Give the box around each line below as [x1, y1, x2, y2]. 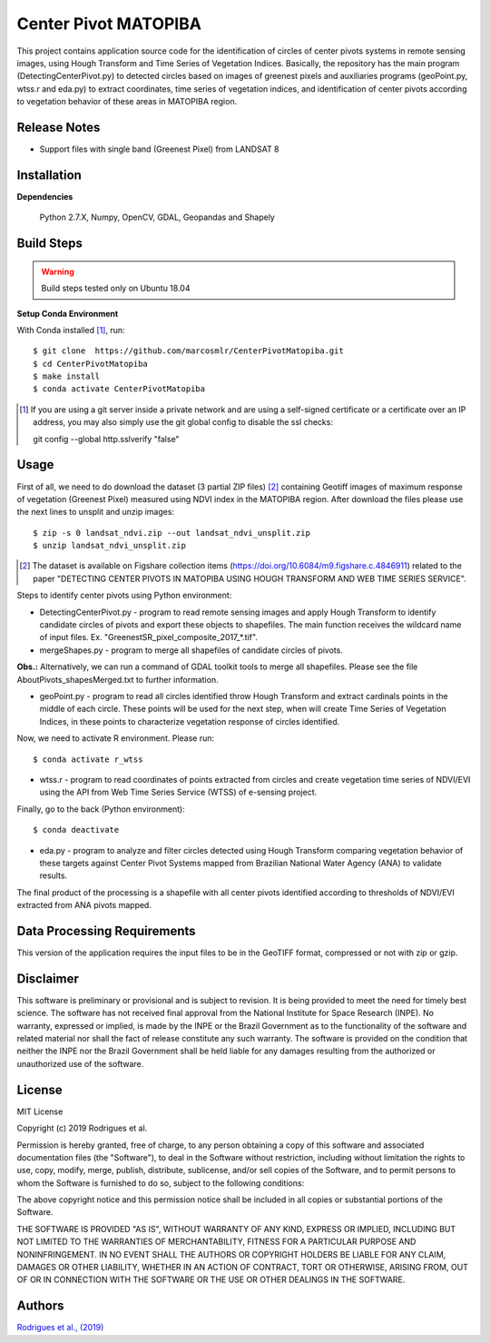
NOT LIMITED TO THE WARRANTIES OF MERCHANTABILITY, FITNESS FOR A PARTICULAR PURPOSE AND [16, 1236, 416, 1248]
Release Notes [16, 119, 101, 135]
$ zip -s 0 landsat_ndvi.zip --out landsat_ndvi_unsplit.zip [33, 528, 310, 538]
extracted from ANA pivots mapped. [16, 900, 152, 911]
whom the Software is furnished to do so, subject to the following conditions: [16, 1177, 305, 1189]
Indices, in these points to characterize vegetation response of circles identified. [39, 716, 340, 726]
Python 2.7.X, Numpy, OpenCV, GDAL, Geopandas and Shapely [39, 212, 276, 222]
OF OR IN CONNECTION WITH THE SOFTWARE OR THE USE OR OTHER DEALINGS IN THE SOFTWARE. [16, 1274, 406, 1285]
